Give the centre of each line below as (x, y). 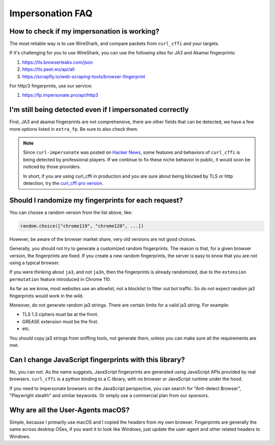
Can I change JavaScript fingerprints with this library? (97, 360)
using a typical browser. (34, 263)
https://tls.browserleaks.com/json (57, 62)
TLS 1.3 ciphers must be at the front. (60, 314)
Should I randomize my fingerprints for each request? (96, 200)
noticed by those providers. (52, 167)
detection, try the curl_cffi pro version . (63, 183)
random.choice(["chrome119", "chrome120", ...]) (82, 226)
